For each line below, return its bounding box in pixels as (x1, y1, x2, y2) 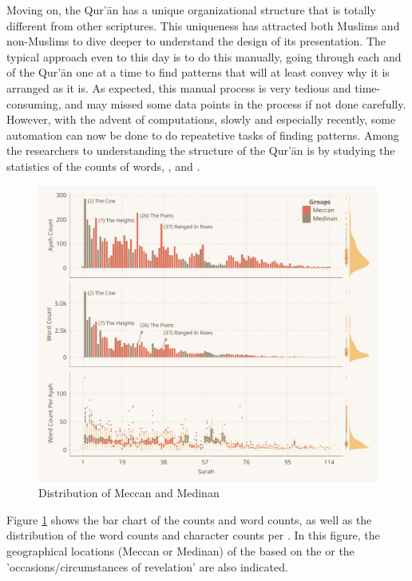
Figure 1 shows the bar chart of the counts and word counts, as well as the (6, 511, 372, 528)
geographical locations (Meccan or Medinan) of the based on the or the (6, 542, 355, 559)
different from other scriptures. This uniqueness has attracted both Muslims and (6, 17, 400, 34)
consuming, (6, 95, 61, 112)
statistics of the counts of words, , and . (6, 157, 200, 174)
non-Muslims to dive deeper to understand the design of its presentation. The (6, 33, 386, 49)
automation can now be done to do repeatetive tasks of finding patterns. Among (6, 126, 399, 143)
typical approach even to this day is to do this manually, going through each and (6, 48, 402, 65)
